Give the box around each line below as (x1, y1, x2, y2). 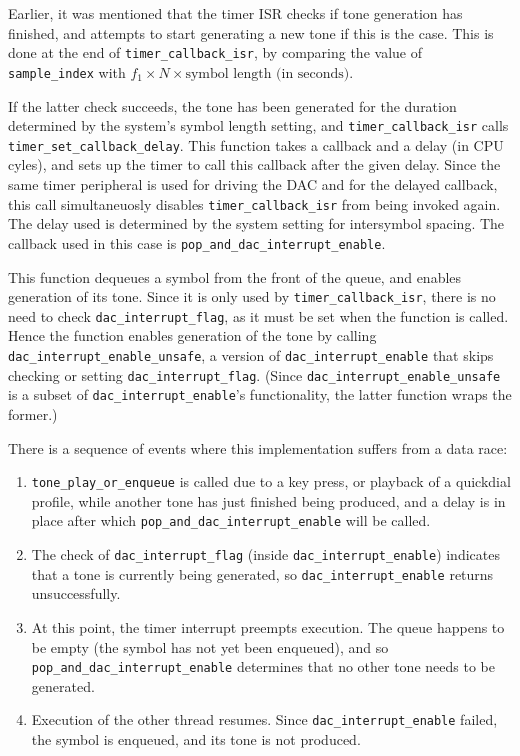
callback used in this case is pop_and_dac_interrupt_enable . (8, 232, 386, 253)
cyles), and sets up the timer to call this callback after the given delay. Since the (8, 154, 501, 175)
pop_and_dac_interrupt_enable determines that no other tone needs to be (31, 656, 495, 677)
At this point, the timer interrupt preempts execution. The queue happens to (31, 616, 505, 637)
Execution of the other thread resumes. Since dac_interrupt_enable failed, (31, 709, 498, 730)
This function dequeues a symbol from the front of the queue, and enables (8, 266, 462, 287)
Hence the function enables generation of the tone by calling (8, 325, 377, 346)
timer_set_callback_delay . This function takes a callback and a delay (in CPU (8, 134, 504, 155)
